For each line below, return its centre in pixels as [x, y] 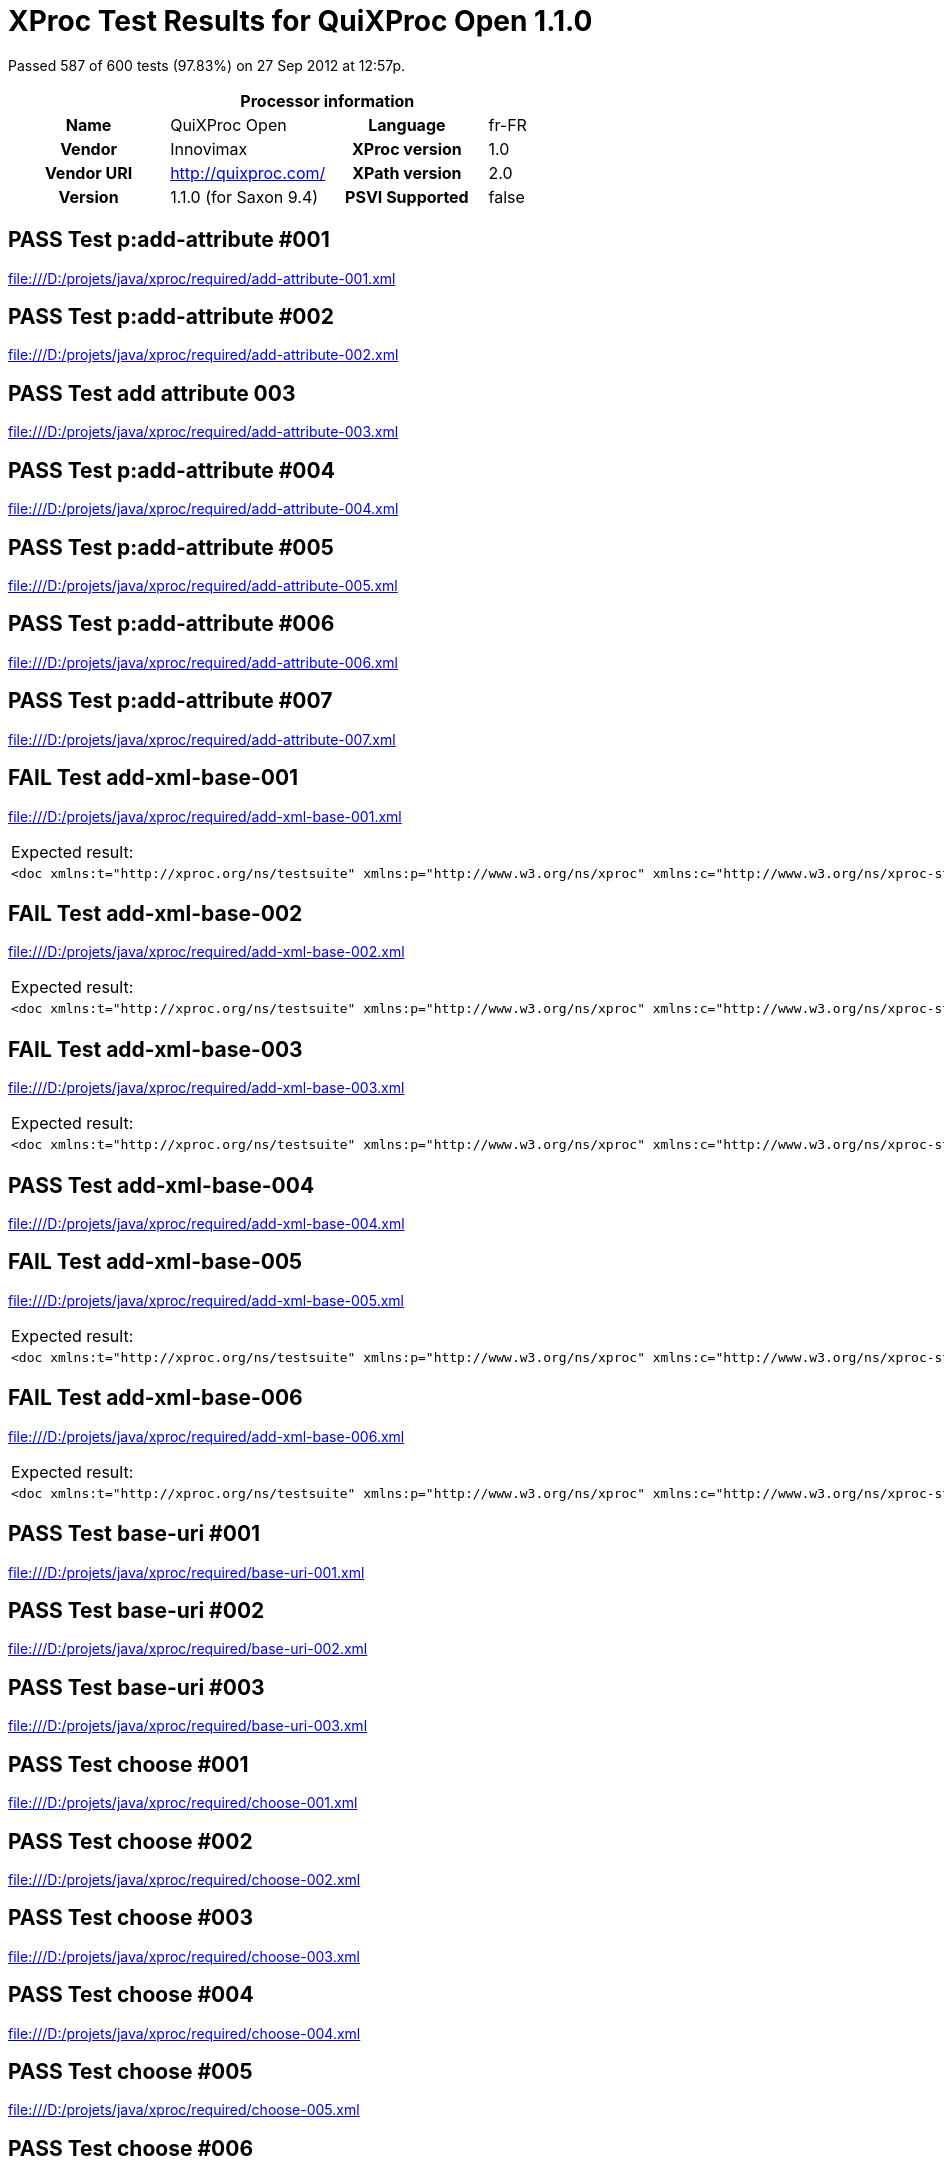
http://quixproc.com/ [248, 172]
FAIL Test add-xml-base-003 [155, 1049]
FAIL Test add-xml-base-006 [155, 1398]
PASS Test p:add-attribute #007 [170, 701]
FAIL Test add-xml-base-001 [153, 778]
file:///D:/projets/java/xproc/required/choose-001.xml [183, 1803]
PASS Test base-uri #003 [136, 1687]
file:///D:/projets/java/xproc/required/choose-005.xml [184, 2110]
